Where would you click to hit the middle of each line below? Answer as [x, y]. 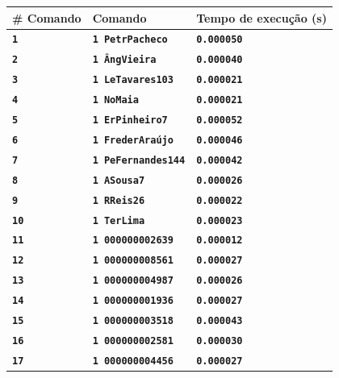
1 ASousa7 [119, 180]
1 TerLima [119, 220]
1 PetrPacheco [130, 40]
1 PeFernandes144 [139, 160]
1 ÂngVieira [124, 60]
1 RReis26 [119, 200]
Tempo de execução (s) [262, 17]
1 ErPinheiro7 [130, 120]
